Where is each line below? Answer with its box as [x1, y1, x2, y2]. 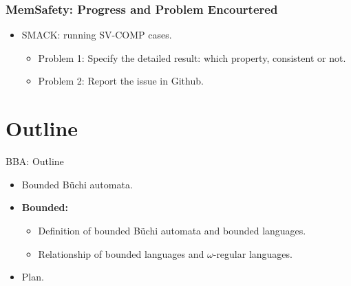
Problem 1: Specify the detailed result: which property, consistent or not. [38, 50, 346, 65]
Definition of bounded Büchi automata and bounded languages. [38, 223, 306, 237]
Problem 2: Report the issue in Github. [38, 74, 204, 88]
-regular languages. [213, 246, 292, 261]
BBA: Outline [6, 154, 64, 168]
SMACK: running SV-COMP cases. [21, 27, 172, 42]
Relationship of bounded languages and [38, 246, 204, 261]
